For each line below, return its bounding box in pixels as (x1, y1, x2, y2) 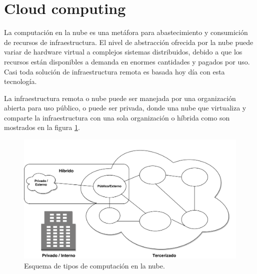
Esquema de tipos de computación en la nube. (24, 260, 165, 270)
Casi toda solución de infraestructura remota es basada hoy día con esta (4, 66, 225, 76)
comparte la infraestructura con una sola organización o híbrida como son (4, 112, 230, 122)
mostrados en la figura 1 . (4, 122, 80, 132)
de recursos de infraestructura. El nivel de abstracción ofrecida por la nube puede (4, 36, 253, 47)
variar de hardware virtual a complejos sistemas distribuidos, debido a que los (4, 46, 242, 57)
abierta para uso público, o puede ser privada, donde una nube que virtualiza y (4, 102, 246, 113)
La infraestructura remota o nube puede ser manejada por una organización (4, 92, 236, 103)
